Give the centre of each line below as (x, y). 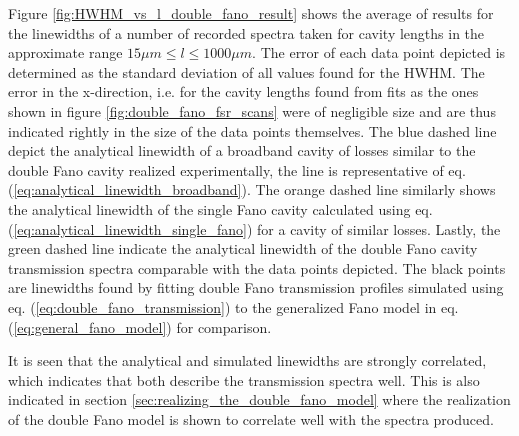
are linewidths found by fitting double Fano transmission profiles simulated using (256, 287)
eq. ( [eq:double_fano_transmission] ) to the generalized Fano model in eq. (233, 306)
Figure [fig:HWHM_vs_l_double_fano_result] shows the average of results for (251, 13)
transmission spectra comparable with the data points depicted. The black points (257, 267)
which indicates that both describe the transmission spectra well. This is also (244, 379)
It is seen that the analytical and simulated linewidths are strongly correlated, (247, 360)
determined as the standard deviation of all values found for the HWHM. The (246, 71)
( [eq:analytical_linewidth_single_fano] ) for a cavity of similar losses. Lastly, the (254, 228)
